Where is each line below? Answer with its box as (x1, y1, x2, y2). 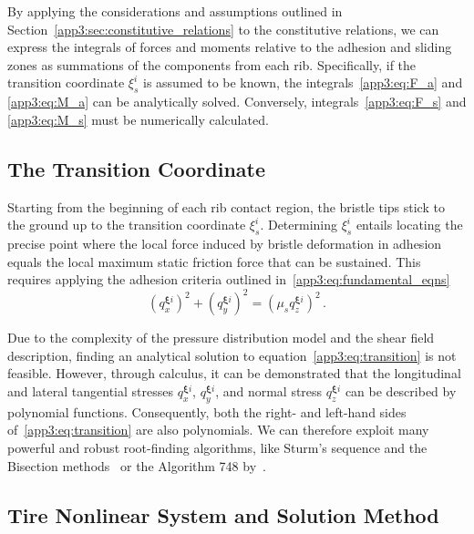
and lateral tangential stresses (7, 382, 173, 401)
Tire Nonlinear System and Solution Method (7, 500, 439, 529)
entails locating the (355, 215, 463, 234)
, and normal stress (215, 382, 323, 401)
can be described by (345, 382, 457, 401)
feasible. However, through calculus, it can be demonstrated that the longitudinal (7, 364, 461, 383)
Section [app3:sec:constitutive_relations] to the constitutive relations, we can (7, 19, 439, 38)
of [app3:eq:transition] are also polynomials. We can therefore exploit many (7, 420, 429, 439)
